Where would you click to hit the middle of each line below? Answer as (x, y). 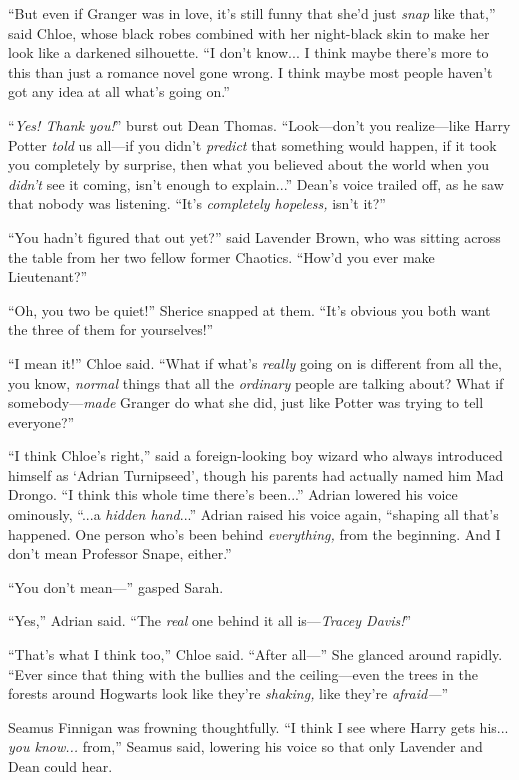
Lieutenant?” (48, 276)
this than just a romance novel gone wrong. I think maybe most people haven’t (250, 71)
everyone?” (41, 421)
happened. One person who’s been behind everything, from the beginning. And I (254, 533)
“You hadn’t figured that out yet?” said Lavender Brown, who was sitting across (254, 236)
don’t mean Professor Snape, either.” (120, 553)
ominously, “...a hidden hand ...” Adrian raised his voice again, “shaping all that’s (253, 514)
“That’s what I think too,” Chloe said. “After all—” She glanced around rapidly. (255, 654)
